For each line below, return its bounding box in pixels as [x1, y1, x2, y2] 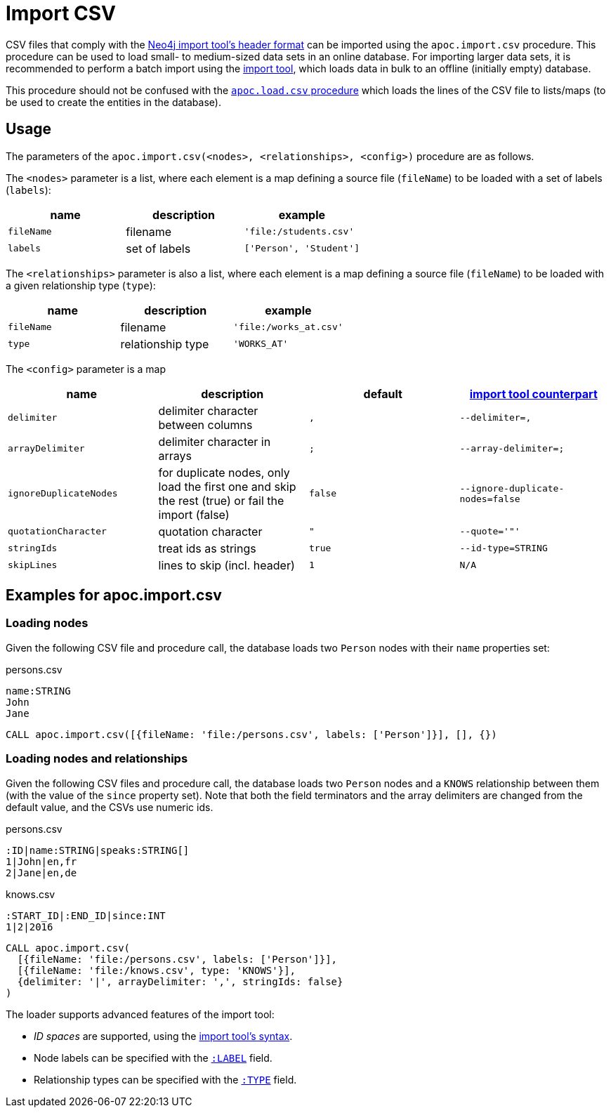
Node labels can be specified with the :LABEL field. [34, 1051, 272, 1064]
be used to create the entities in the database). [6, 96, 221, 108]
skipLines [8, 560, 58, 571]
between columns [158, 417, 253, 432]
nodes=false [459, 493, 520, 504]
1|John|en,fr [6, 855, 77, 867]
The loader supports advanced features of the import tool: [6, 1008, 275, 1020]
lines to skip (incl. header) [158, 558, 295, 572]
